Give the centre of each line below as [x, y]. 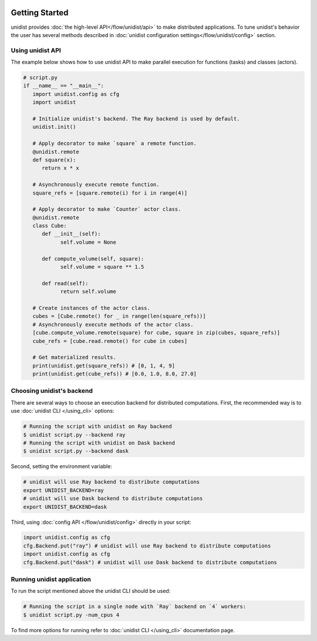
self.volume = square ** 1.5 [102, 267]
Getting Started [40, 13]
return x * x [60, 168]
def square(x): [54, 160]
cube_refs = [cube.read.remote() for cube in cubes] [110, 341]
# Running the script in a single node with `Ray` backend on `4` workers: [135, 607]
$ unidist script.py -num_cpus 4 [71, 615]
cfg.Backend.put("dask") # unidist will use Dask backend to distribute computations [150, 562]
